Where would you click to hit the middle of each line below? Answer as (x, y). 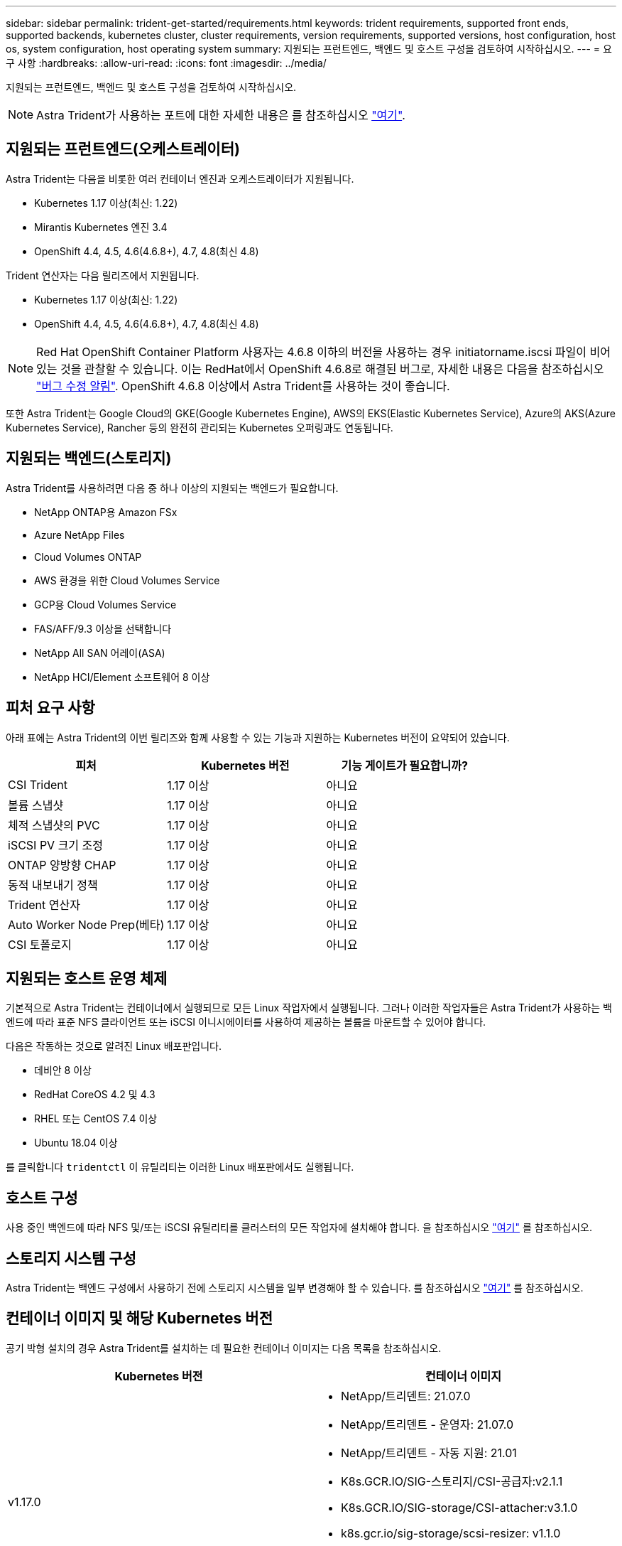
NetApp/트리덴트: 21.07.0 (406, 1396)
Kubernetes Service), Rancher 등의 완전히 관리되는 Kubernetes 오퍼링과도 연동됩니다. (200, 427)
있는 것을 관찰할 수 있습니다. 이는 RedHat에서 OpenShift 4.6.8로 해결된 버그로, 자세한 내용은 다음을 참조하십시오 (320, 369)
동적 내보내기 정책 (53, 885)
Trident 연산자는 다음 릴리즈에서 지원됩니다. (103, 275)
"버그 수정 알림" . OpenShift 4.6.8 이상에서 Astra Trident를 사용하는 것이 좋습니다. (243, 386)
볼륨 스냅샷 (36, 805)
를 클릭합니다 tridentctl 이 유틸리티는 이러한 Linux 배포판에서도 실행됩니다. (180, 1167)
